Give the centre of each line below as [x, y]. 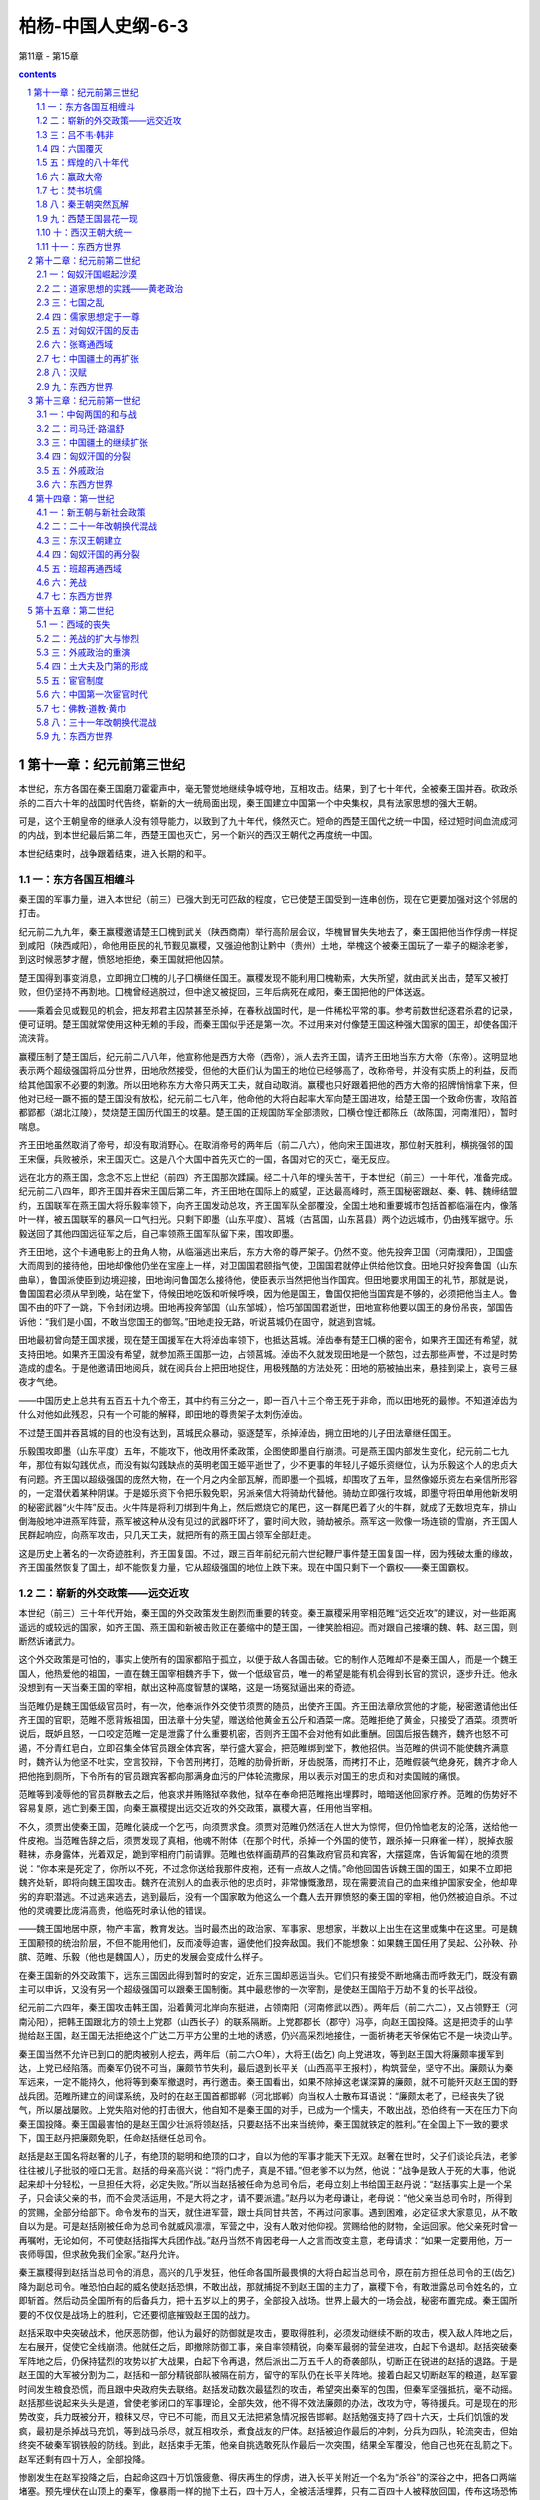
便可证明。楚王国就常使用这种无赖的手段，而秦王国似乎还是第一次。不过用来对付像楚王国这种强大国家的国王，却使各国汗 [268, 1024]
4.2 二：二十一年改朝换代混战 [97, 526]
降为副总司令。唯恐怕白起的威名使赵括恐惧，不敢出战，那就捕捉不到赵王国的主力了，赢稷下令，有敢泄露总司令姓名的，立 [268, 2286]
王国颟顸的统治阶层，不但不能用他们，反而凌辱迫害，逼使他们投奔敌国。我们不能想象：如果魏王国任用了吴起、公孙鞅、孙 [268, 1942]
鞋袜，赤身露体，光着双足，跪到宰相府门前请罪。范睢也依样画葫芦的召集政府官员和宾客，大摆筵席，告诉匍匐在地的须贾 [263, 1854]
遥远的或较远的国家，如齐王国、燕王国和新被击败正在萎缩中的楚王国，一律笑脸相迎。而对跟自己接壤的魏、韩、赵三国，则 [268, 1627]
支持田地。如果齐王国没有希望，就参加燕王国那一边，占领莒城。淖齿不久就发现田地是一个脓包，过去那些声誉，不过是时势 [268, 1354]
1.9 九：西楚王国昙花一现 [87, 218]
